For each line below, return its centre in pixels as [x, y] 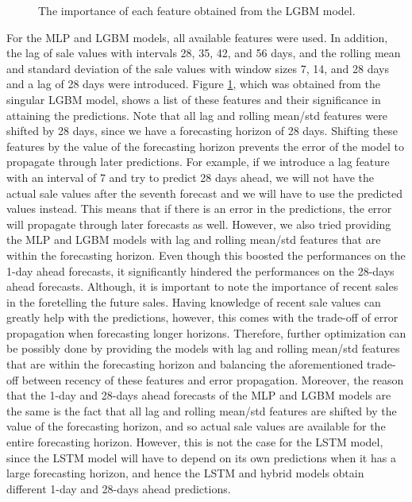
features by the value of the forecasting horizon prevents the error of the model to [205, 146]
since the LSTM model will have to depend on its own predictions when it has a [201, 457]
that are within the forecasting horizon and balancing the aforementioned [185, 364]
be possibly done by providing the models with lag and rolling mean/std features [203, 348]
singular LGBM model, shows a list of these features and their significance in [194, 99]
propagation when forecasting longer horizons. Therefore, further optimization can [206, 332]
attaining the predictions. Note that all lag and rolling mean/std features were [197, 115]
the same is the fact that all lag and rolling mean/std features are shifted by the [202, 410]
